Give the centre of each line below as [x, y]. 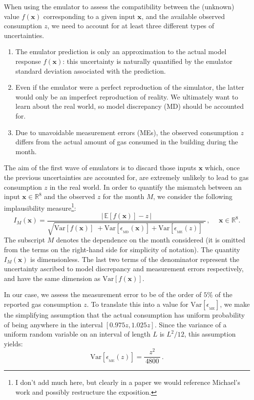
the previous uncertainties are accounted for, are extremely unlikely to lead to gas [126, 177]
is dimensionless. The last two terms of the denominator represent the [135, 259]
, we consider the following [193, 196]
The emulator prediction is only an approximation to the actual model [121, 51]
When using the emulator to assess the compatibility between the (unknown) [119, 6]
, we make [235, 304]
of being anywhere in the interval [53, 324]
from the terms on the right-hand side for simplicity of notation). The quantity [122, 249]
